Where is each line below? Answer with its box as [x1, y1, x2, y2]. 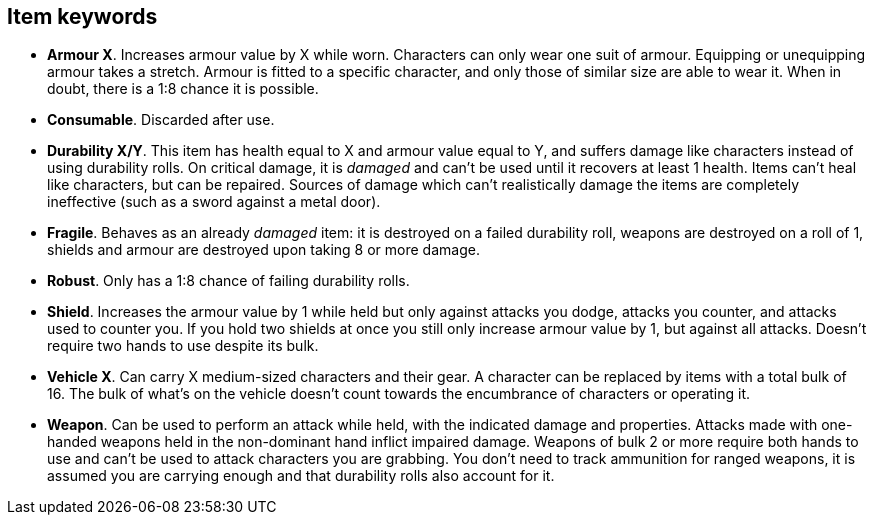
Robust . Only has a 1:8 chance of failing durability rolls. [47, 272, 410, 290]
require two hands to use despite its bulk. [47, 337, 319, 355]
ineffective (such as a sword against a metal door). [47, 193, 381, 211]
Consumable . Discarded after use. [47, 111, 275, 129]
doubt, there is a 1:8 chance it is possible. [47, 80, 319, 98]
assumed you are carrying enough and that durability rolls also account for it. [47, 467, 555, 485]
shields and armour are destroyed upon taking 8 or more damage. [47, 241, 480, 259]
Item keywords [7, 4, 158, 29]
